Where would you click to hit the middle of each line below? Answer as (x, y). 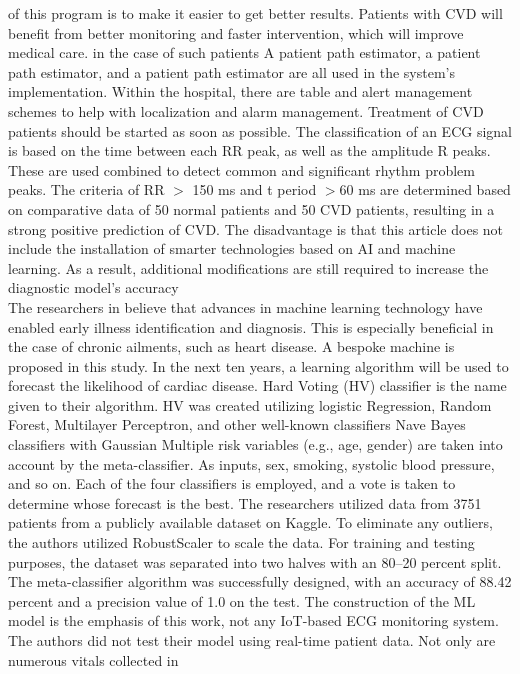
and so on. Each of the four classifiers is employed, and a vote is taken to (232, 483)
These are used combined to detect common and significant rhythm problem (241, 169)
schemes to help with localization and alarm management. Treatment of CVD (246, 110)
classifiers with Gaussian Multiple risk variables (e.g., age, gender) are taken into (255, 444)
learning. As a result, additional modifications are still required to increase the (248, 267)
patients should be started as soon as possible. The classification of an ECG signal (260, 130)
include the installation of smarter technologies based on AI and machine (232, 248)
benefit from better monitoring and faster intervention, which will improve (236, 32)
